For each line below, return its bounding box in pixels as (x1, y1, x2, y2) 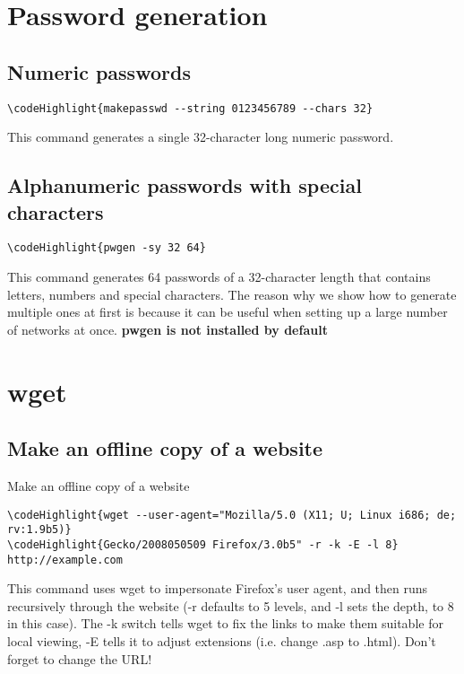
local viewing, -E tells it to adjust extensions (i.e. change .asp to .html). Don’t (7, 632, 436, 651)
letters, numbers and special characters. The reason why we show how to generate (7, 284, 457, 303)
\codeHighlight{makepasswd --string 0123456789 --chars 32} (7, 101, 374, 115)
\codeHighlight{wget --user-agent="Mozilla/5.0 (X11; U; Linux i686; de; (7, 508, 457, 521)
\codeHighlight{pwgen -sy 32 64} (7, 241, 206, 255)
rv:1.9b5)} (7, 523, 72, 537)
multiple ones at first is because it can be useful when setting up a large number (7, 302, 448, 321)
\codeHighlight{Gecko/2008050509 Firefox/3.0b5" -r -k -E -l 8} (7, 538, 399, 551)
